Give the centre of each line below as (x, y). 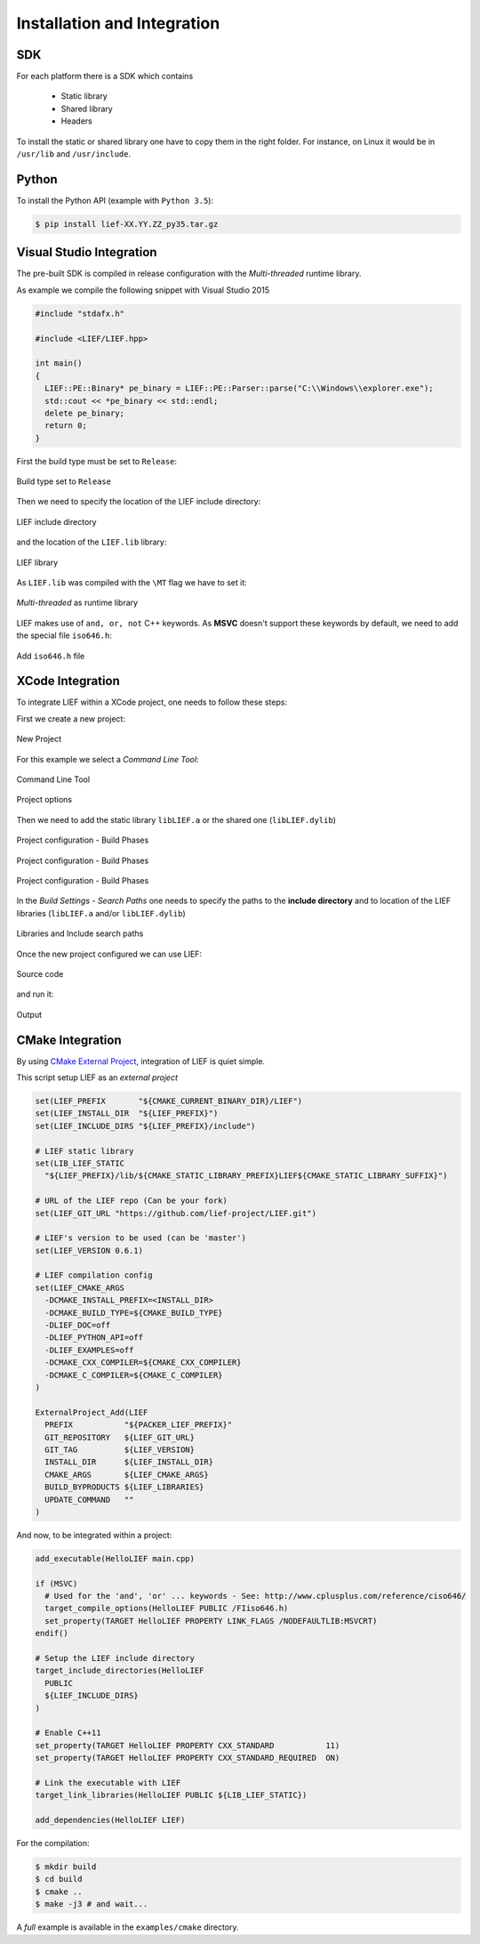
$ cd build (59, 1879)
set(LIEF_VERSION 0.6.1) (89, 1250)
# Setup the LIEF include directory (115, 1658)
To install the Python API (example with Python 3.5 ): (115, 200)
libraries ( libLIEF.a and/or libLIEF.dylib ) (101, 913)
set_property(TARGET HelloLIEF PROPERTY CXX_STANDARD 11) (188, 1745)
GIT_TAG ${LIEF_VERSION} (120, 1449)
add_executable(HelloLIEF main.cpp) (115, 1558)
